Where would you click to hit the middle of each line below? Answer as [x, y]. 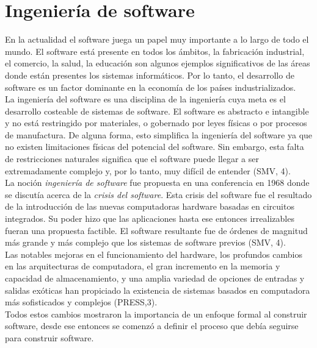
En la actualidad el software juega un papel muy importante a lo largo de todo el [157, 39]
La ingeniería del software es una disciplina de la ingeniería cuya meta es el [145, 99]
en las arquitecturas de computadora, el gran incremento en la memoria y [143, 266]
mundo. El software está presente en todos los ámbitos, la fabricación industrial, [155, 51]
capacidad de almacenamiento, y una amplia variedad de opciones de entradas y [155, 278]
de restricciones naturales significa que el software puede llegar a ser [132, 159]
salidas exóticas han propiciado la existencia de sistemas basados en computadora [158, 290]
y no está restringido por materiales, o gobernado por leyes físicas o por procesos [156, 123]
